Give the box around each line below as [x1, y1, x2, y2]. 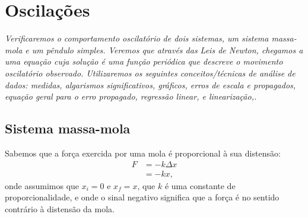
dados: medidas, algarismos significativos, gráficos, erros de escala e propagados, [5, 78, 296, 91]
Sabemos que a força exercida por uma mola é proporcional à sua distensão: [5, 146, 281, 159]
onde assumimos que [5, 179, 80, 192]
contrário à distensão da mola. [5, 202, 115, 215]
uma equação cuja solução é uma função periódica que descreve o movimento [5, 55, 283, 68]
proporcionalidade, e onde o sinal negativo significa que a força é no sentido [5, 191, 280, 203]
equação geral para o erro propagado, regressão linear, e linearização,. [5, 90, 257, 103]
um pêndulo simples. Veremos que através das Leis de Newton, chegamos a [31, 43, 303, 56]
